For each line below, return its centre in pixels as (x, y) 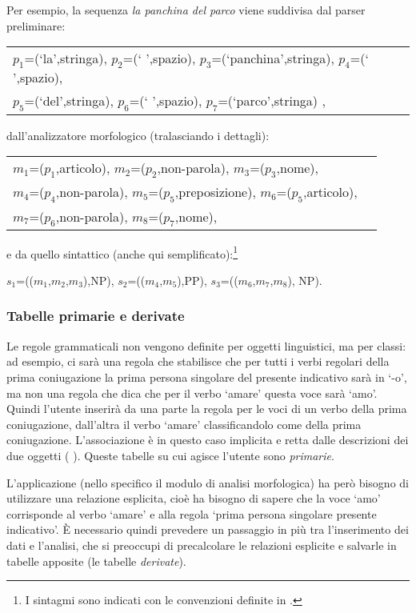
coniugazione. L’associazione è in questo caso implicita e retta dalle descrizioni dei (208, 440)
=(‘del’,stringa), (69, 101)
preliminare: (36, 25)
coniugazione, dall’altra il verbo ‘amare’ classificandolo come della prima (184, 424)
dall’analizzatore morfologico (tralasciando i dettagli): (138, 135)
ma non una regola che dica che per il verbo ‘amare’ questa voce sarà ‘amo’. (192, 393)
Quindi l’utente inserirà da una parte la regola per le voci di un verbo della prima (207, 409)
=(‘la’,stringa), (66, 58)
